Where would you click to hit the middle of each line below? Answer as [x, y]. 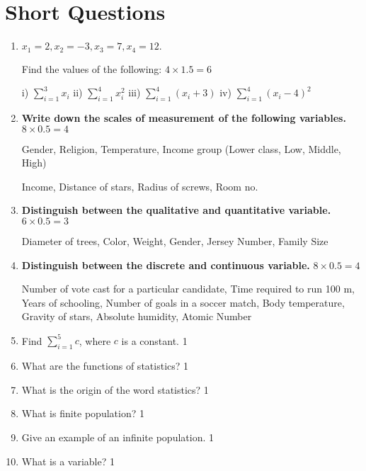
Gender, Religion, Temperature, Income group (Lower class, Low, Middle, [181, 148]
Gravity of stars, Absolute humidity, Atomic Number [137, 316]
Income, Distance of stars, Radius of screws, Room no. [140, 186]
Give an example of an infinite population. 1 [118, 437]
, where [95, 340]
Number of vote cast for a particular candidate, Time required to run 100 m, [188, 289]
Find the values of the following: [92, 68]
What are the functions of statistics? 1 [105, 366]
